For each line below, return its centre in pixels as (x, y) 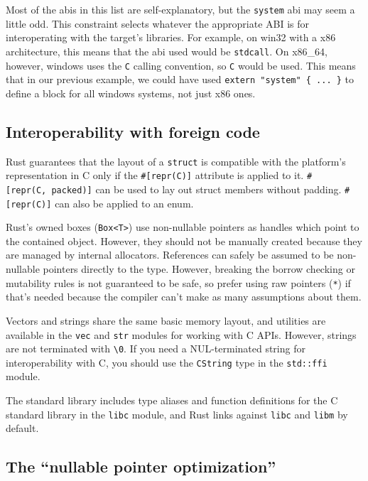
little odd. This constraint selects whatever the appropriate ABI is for (157, 23)
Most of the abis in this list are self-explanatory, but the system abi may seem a (180, 9)
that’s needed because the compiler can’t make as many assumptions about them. (184, 297)
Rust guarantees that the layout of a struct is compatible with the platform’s (176, 161)
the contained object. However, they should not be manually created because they (184, 240)
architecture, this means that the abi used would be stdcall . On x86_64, (167, 51)
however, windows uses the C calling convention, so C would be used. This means (181, 65)
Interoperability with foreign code (133, 131)
